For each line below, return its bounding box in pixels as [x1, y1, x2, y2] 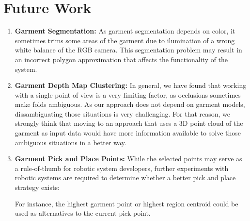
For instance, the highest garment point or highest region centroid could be [15, 198, 238, 208]
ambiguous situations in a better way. [15, 137, 126, 147]
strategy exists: [15, 182, 60, 192]
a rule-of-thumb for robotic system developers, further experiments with [15, 163, 229, 173]
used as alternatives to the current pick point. [15, 208, 151, 218]
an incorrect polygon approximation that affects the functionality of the [15, 54, 228, 64]
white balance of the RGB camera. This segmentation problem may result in [15, 45, 242, 55]
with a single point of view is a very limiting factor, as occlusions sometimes [15, 89, 241, 100]
